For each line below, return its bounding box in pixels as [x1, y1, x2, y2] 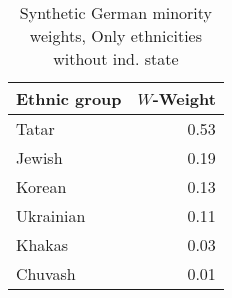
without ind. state [53, 47, 179, 70]
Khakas [16, 233, 69, 256]
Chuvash [16, 262, 76, 285]
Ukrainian [16, 204, 86, 227]
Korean [16, 175, 67, 198]
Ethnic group [16, 87, 122, 110]
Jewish [16, 146, 63, 169]
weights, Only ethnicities [29, 24, 203, 47]
